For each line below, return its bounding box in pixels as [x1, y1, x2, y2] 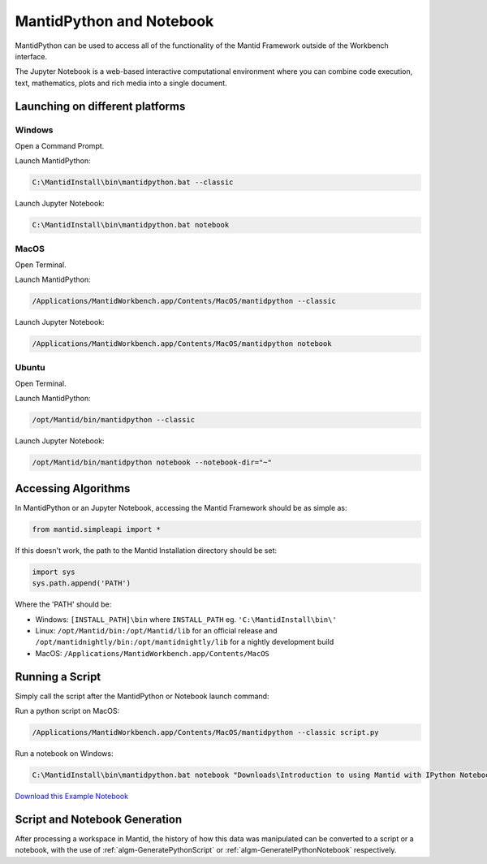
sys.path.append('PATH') [32, 579, 131, 588]
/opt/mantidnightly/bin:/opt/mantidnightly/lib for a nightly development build [35, 637, 334, 647]
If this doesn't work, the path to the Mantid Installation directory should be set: [15, 545, 278, 555]
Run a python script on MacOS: [15, 706, 120, 716]
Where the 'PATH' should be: [15, 599, 112, 609]
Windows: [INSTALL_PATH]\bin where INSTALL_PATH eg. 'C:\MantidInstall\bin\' [35, 614, 337, 624]
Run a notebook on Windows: [15, 749, 114, 758]
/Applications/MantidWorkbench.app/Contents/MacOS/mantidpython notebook [32, 339, 332, 348]
